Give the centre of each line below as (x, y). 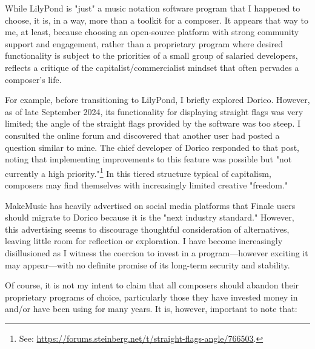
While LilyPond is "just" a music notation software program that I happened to (153, 8)
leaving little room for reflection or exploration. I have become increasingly (144, 241)
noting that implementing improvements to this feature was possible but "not (148, 159)
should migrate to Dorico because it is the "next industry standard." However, (150, 217)
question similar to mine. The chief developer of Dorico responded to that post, (152, 147)
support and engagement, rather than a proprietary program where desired (144, 43)
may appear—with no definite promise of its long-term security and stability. (148, 264)
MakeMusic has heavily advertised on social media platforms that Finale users (150, 205)
